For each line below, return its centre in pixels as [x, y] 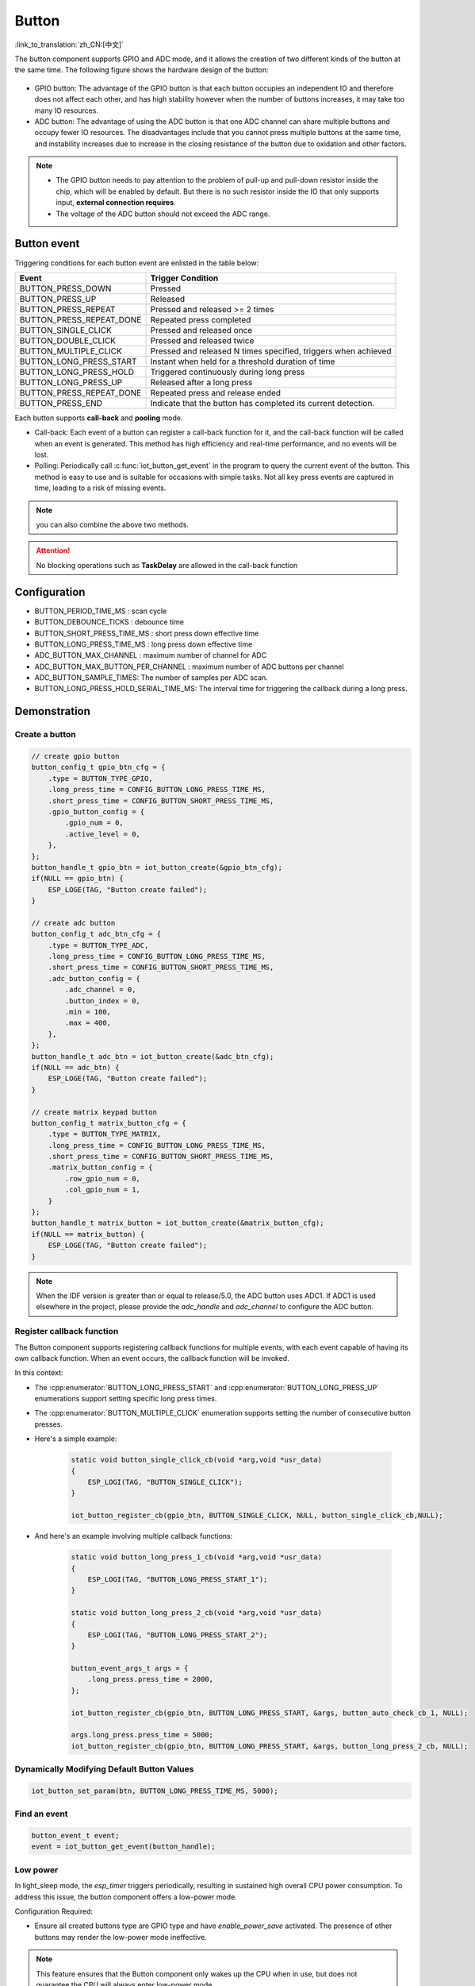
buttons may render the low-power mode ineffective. [121, 1937]
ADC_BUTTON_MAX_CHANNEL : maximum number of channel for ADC [151, 655]
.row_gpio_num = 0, [102, 1178]
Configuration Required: [54, 1911]
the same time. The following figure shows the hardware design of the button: [142, 70]
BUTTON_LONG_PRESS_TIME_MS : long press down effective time [144, 644]
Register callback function [67, 1331]
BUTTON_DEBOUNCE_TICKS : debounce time [109, 622]
